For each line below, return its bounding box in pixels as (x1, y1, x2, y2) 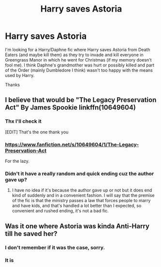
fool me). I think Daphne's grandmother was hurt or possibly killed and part (5, 62, 155, 68)
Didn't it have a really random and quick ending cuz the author (5, 170, 154, 177)
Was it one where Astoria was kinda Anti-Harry (5, 222, 150, 230)
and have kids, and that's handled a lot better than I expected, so (12, 203, 142, 209)
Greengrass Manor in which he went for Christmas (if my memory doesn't (5, 57, 152, 63)
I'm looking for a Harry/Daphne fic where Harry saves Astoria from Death (5, 47, 151, 52)
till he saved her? (5, 229, 58, 238)
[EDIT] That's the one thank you (5, 129, 69, 135)
